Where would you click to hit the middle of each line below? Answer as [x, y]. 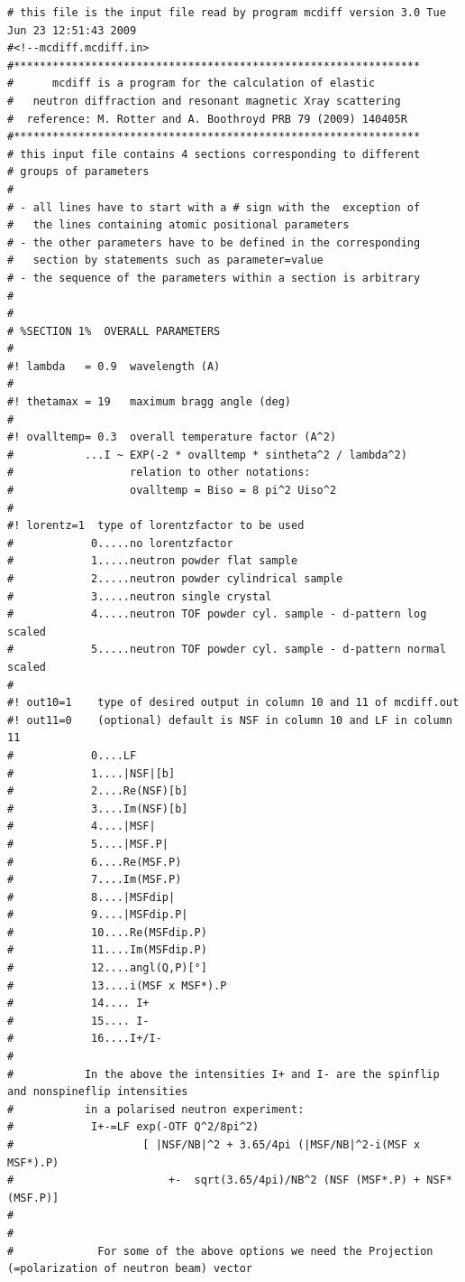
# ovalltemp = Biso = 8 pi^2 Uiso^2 [172, 491]
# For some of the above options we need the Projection [220, 1251]
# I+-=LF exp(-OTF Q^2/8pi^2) [133, 1127]
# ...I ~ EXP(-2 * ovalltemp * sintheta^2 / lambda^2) [207, 455]
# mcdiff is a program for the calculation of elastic [191, 84]
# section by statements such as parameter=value [165, 260]
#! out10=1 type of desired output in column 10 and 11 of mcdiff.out [233, 703]
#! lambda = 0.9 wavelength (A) [114, 366]
